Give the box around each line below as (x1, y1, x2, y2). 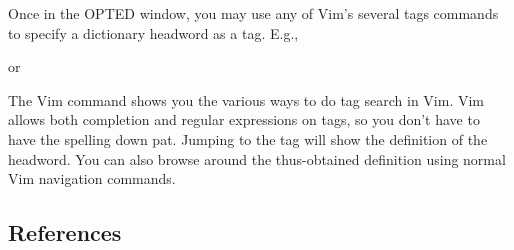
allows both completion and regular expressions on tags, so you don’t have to (8, 109, 480, 130)
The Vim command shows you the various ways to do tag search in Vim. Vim (8, 89, 484, 110)
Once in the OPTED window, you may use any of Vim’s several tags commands (8, 3, 499, 23)
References (8, 217, 122, 248)
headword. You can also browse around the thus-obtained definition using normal (8, 148, 506, 169)
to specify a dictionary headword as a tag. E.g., (8, 22, 299, 43)
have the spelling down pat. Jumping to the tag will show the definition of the (8, 128, 488, 149)
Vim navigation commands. (8, 168, 176, 189)
